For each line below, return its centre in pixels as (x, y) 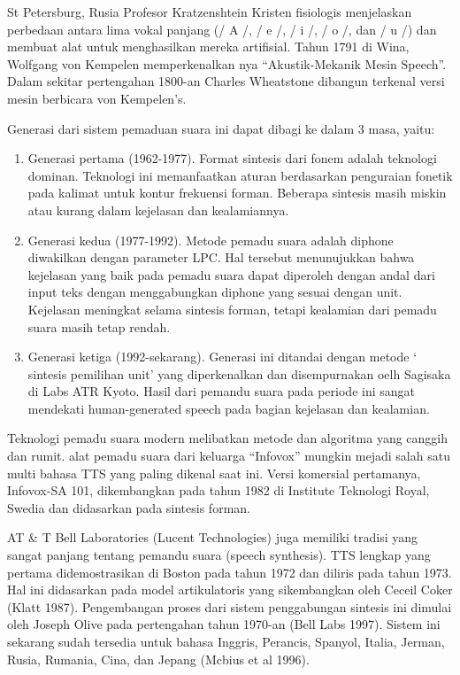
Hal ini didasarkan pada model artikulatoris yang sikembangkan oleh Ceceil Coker (230, 590)
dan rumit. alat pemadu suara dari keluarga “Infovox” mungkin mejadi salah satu (229, 456)
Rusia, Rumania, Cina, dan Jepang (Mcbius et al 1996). (158, 659)
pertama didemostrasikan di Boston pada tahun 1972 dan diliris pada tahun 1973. (230, 572)
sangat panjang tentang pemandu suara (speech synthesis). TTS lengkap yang (219, 555)
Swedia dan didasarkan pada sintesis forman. (129, 507)
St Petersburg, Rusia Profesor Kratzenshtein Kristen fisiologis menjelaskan (210, 12)
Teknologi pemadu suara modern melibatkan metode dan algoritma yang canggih (228, 438)
